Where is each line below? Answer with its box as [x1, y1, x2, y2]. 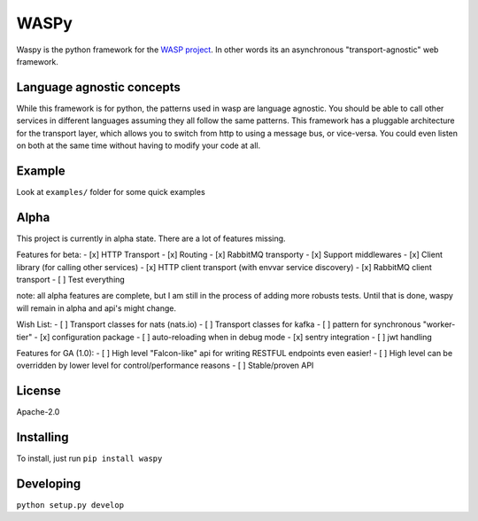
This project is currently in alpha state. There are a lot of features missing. [16, 233, 287, 244]
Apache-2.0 [16, 407, 60, 417]
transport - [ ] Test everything [16, 275, 126, 284]
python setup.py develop [16, 501, 124, 510]
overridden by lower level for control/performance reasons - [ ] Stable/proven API [16, 360, 314, 371]
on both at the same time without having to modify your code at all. [16, 140, 261, 151]
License [16, 384, 61, 399]
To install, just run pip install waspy [16, 453, 163, 464]
